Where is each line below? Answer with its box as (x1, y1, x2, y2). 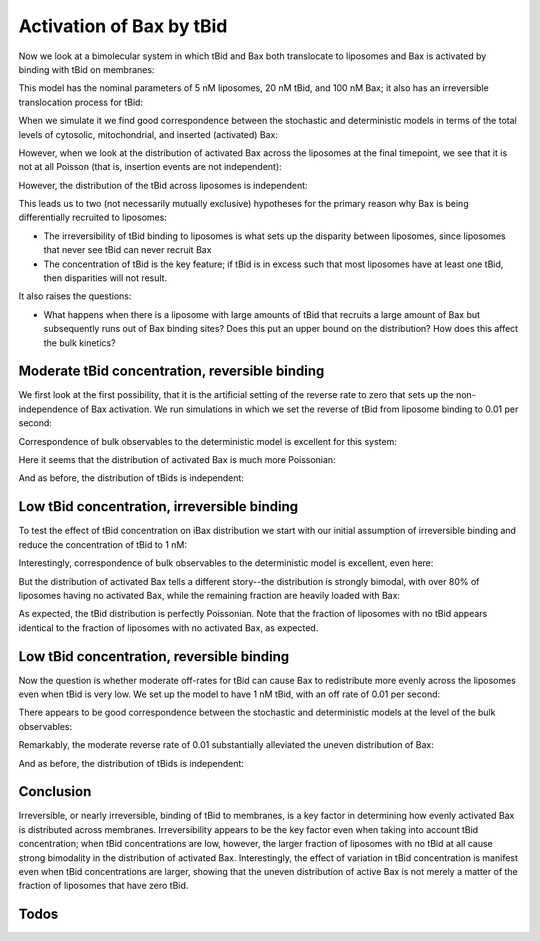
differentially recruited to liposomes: (18, 211, 167, 224)
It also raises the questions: (18, 290, 132, 302)
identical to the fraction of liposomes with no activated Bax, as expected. (18, 621, 319, 634)
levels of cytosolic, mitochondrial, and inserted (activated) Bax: (18, 128, 279, 140)
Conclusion (18, 783, 92, 800)
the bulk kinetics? (43, 336, 116, 349)
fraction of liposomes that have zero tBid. (18, 880, 189, 892)
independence (18, 403, 79, 415)
